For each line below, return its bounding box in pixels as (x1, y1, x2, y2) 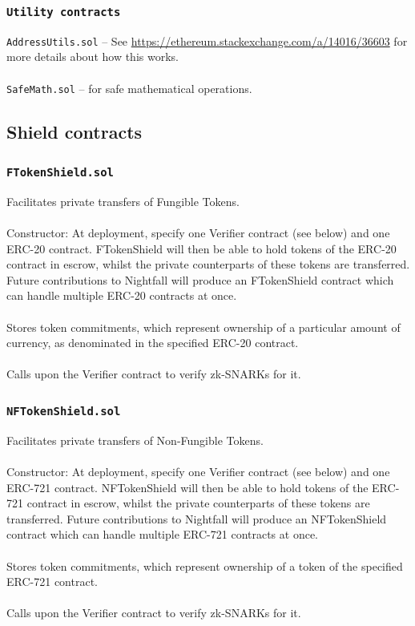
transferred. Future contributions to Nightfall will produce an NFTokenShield (6, 510, 387, 527)
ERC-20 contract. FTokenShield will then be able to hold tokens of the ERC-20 (6, 240, 397, 256)
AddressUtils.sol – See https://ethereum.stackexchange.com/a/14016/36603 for (6, 32, 408, 49)
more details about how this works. (6, 48, 179, 65)
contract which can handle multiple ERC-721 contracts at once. (6, 526, 319, 543)
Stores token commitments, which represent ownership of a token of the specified (6, 557, 403, 574)
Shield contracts (6, 119, 143, 143)
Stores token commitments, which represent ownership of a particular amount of (6, 318, 401, 335)
